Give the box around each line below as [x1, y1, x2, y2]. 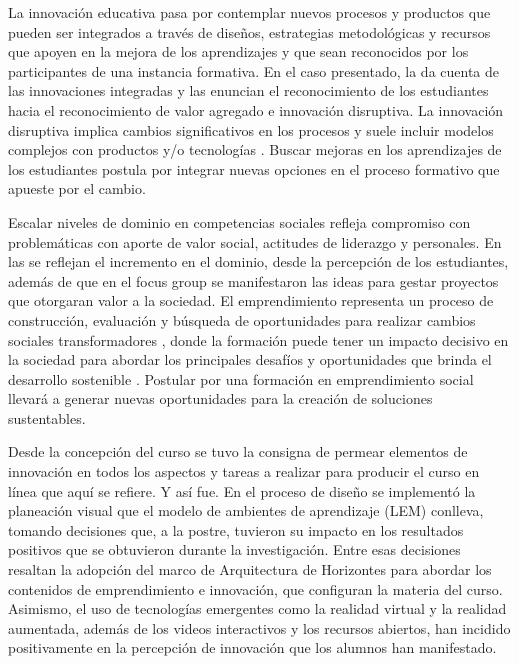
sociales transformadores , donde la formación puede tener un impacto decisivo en [8, 329, 509, 350]
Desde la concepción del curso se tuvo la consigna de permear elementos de [8, 441, 468, 462]
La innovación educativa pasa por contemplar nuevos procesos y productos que [8, 2, 491, 22]
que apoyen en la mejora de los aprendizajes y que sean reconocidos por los [8, 41, 469, 62]
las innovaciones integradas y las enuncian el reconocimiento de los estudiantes [8, 80, 489, 101]
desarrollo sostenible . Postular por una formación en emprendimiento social [8, 368, 474, 389]
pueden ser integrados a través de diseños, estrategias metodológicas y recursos [8, 21, 491, 42]
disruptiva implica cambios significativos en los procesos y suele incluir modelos [8, 119, 494, 140]
